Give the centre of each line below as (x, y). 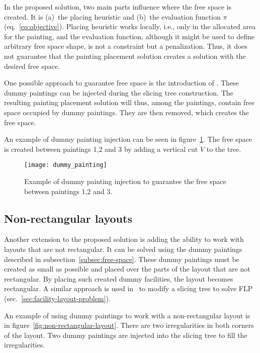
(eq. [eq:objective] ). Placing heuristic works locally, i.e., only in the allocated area (130, 26)
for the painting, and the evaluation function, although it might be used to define (129, 36)
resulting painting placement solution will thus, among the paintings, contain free (129, 102)
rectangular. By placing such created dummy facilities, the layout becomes (119, 278)
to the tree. (224, 149)
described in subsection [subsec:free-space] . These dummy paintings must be (122, 259)
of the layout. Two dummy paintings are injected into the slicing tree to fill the (126, 335)
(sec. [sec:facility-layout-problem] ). (57, 298)
